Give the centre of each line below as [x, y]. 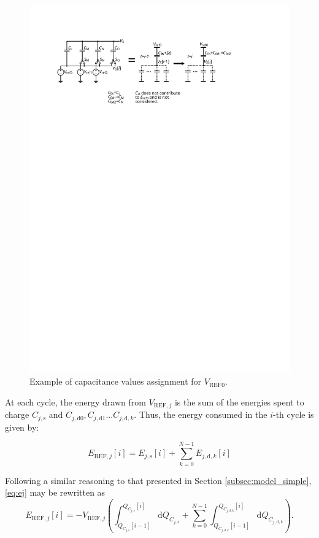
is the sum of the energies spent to [239, 402]
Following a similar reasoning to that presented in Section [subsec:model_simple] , [158, 480]
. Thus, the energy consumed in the [201, 414]
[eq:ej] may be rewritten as [55, 492]
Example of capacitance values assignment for [116, 381]
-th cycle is [294, 414]
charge [17, 414]
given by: [22, 427]
